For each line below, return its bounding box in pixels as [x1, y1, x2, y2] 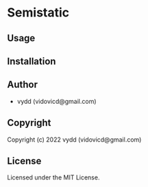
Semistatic [7, 5, 70, 21]
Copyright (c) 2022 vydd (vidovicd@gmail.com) [7, 135, 142, 144]
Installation [7, 55, 56, 67]
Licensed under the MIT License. [7, 173, 100, 181]
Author [7, 79, 38, 91]
